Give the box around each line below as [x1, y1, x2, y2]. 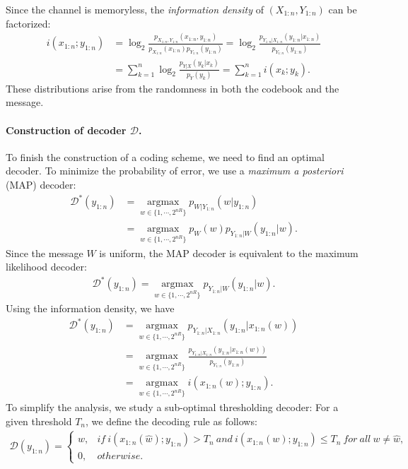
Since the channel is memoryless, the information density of [6, 2, 264, 16]
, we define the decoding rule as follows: [86, 413, 257, 428]
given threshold [6, 413, 72, 428]
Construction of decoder [6, 122, 127, 137]
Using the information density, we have [6, 301, 175, 316]
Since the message [6, 245, 83, 260]
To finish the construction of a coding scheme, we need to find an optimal [6, 149, 325, 164]
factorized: [6, 16, 51, 30]
